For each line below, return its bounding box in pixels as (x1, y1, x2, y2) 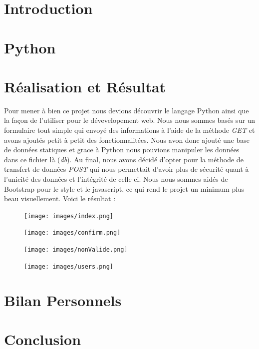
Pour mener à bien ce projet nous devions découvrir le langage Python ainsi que (4, 105, 249, 115)
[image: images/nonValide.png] (24, 246, 128, 254)
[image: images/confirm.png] (24, 229, 121, 237)
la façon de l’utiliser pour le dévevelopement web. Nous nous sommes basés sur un (4, 115, 256, 125)
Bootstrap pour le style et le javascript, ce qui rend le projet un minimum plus (4, 183, 245, 194)
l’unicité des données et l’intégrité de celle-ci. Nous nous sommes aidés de (4, 174, 228, 184)
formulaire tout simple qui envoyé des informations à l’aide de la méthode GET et (4, 125, 255, 135)
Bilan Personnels (4, 290, 122, 310)
